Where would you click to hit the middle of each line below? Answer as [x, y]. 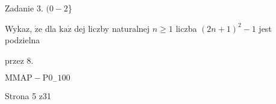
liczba [186, 28]
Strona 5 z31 [28, 95]
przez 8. [19, 60]
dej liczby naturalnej [112, 28]
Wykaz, [19, 28]
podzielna [23, 40]
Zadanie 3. [24, 8]
